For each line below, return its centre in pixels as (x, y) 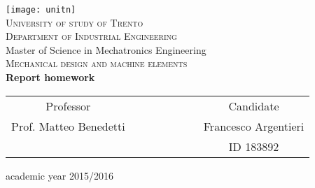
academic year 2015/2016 (60, 175)
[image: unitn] (41, 10)
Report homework (50, 77)
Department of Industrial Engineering (91, 36)
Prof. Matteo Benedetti (68, 126)
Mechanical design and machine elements (97, 63)
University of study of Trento (75, 22)
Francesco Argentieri (254, 126)
